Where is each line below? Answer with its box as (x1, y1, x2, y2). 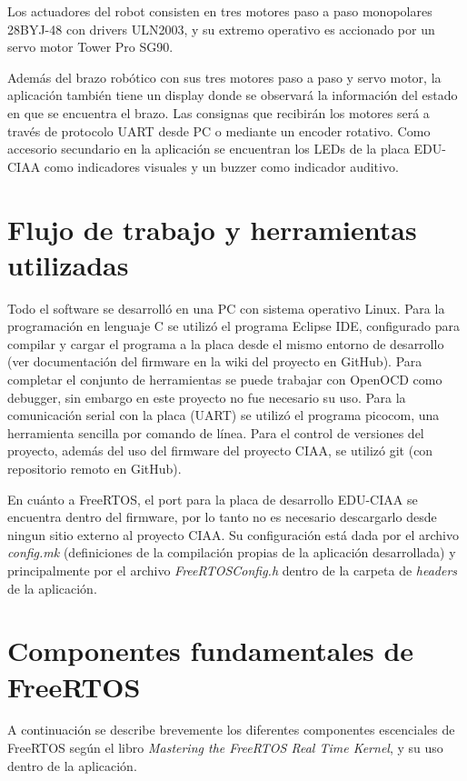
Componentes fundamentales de (7, 632, 414, 669)
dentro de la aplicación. (7, 756, 137, 775)
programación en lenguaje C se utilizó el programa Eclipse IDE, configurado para (7, 316, 460, 335)
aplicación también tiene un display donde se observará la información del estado (7, 85, 458, 105)
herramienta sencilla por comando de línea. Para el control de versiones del (7, 423, 424, 442)
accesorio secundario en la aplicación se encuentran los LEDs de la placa (7, 139, 410, 158)
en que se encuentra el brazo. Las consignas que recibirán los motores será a (7, 103, 430, 122)
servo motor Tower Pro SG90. (7, 37, 174, 56)
